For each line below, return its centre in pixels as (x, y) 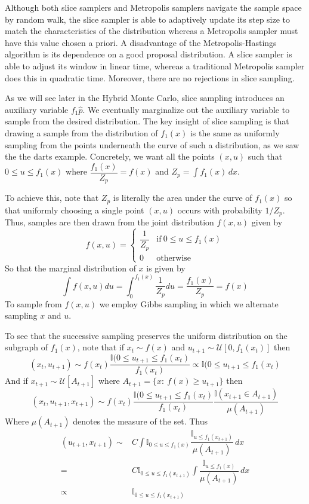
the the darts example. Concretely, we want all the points (110, 156)
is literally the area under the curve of (183, 198)
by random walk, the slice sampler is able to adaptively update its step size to (148, 19)
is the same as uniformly (235, 132)
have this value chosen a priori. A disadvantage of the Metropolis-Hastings (141, 42)
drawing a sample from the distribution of (81, 132)
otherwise (174, 258)
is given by (166, 268)
